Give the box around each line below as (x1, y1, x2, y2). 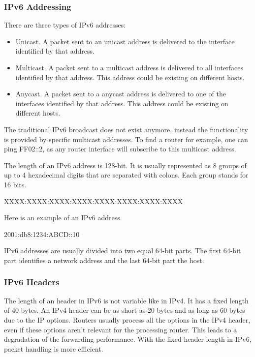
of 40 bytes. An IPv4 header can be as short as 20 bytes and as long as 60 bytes (4, 305, 245, 315)
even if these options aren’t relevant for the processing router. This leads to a (4, 324, 237, 334)
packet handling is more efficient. (4, 343, 103, 354)
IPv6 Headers (4, 276, 60, 288)
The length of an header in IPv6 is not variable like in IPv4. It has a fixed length (4, 295, 249, 305)
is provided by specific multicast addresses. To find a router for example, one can (4, 134, 248, 144)
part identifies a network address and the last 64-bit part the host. (4, 255, 204, 265)
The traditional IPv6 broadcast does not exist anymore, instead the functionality (4, 124, 248, 134)
